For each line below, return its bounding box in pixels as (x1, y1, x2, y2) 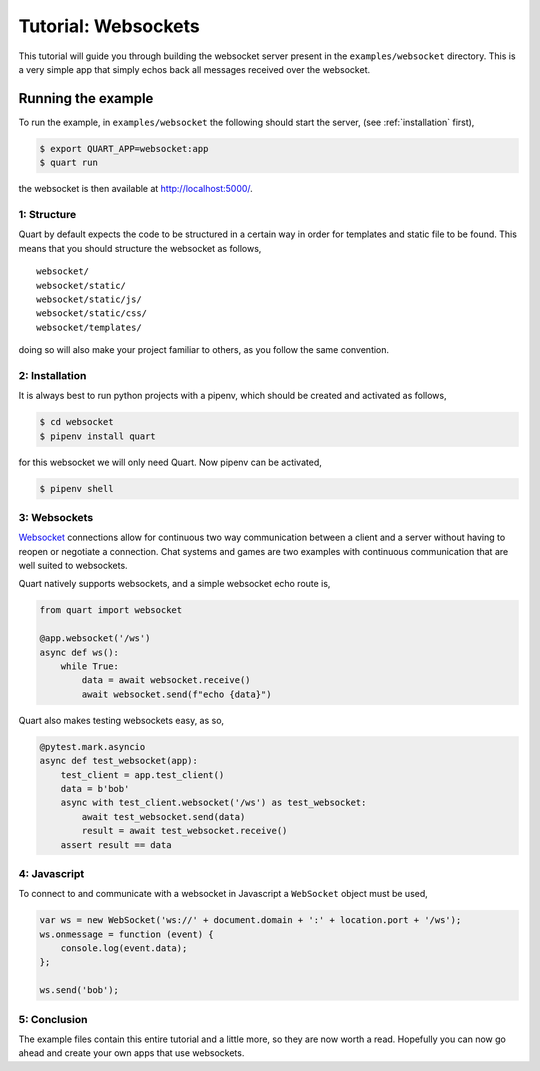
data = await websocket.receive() (81, 675, 251, 686)
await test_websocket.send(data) (81, 811, 246, 822)
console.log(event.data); (60, 943, 188, 954)
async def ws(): (39, 646, 120, 658)
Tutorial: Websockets (18, 15, 200, 37)
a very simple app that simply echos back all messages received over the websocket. (18, 63, 371, 75)
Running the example (18, 90, 154, 107)
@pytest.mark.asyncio (39, 741, 146, 752)
